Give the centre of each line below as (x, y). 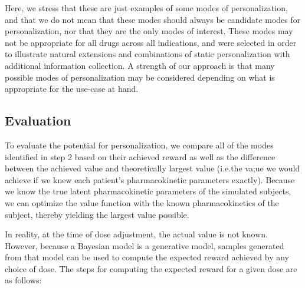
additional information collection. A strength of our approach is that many (140, 65)
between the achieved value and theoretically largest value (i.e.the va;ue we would (152, 168)
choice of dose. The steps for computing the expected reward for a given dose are (151, 268)
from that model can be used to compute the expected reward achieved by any (147, 257)
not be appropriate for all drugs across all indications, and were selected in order (151, 42)
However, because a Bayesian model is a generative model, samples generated (145, 245)
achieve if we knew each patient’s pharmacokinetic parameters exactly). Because (150, 179)
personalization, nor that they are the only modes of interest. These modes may (149, 31)
